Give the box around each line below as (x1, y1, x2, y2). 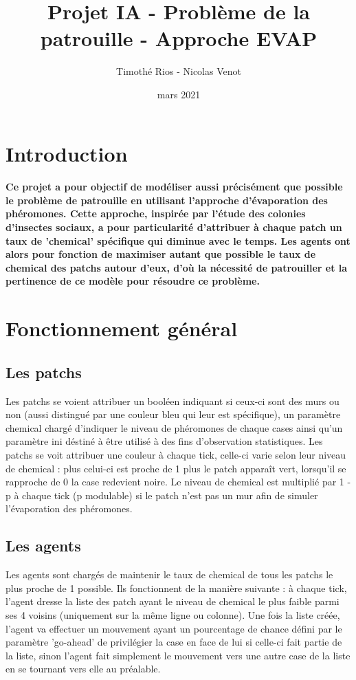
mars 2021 (157, 87, 201, 101)
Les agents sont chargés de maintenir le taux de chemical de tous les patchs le (5, 567, 333, 582)
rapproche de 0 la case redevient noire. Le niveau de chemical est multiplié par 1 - (5, 474, 351, 489)
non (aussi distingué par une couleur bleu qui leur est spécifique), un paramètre (5, 407, 341, 421)
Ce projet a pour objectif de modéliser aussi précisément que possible (5, 179, 343, 194)
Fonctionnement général (5, 314, 238, 342)
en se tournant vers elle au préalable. (5, 661, 161, 676)
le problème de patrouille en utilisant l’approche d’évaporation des (5, 193, 328, 207)
